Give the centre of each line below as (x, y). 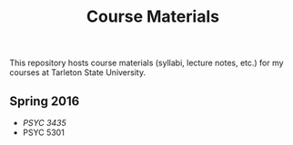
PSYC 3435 (44, 123)
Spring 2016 (45, 101)
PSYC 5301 (44, 132)
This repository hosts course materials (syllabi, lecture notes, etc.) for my (146, 63)
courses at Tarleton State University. (78, 72)
